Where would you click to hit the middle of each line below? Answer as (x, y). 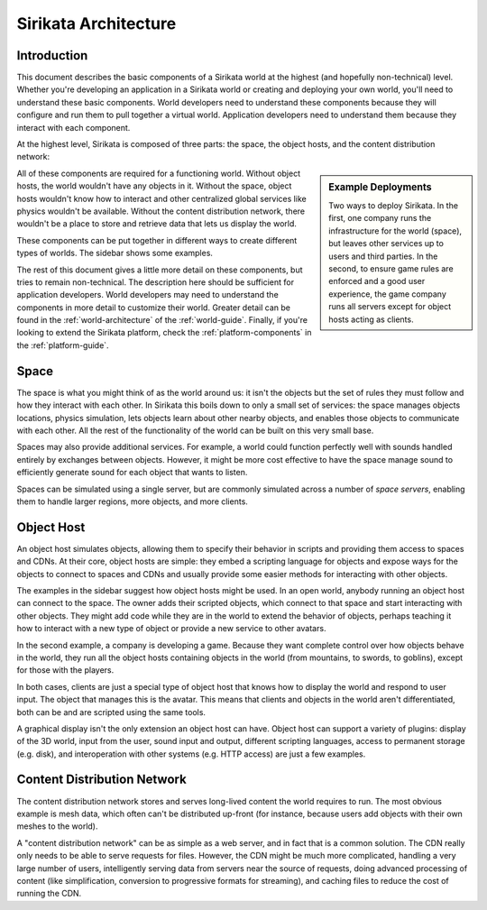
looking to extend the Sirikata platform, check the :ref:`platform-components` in (164, 333)
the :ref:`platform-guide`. (63, 345)
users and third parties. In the (383, 256)
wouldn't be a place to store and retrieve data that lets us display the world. (157, 224)
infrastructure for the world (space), (395, 231)
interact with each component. (74, 127)
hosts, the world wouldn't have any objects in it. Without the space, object (154, 186)
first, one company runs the (380, 218)
